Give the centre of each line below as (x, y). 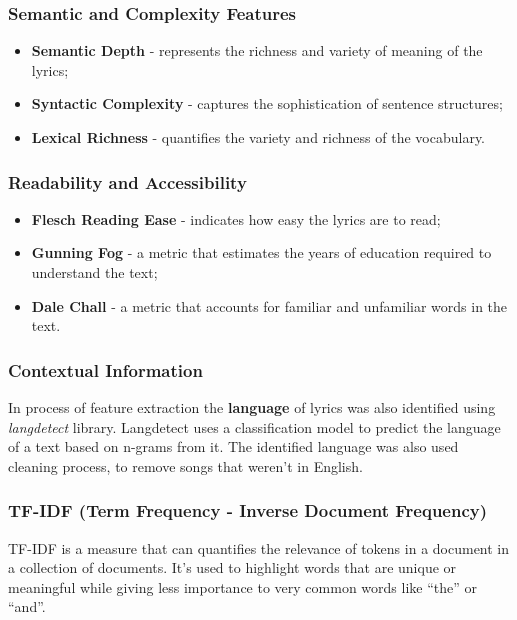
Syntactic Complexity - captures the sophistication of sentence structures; (267, 103)
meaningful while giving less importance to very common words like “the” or (242, 586)
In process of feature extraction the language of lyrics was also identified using (252, 407)
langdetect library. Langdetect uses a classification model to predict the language (254, 426)
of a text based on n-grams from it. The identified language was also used (233, 446)
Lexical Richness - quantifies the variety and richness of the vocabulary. (258, 137)
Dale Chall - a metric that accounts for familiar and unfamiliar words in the (269, 305)
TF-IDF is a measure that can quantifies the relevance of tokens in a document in (259, 547)
